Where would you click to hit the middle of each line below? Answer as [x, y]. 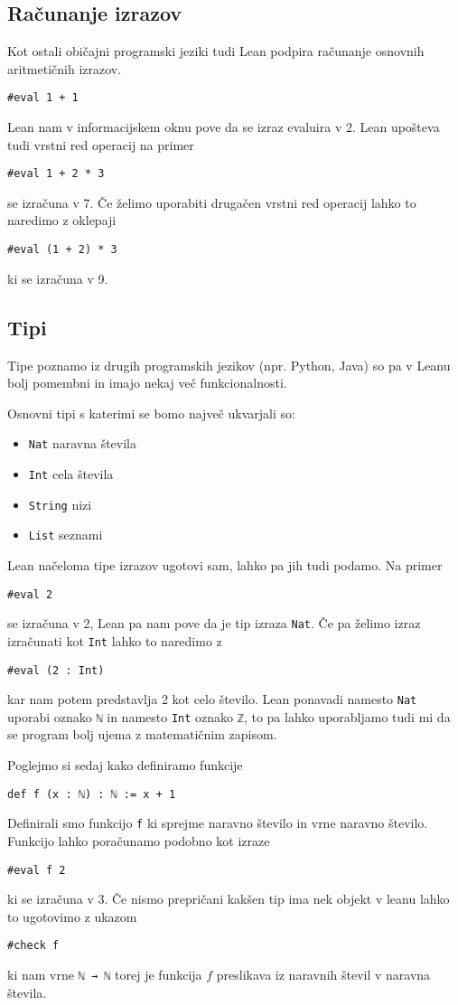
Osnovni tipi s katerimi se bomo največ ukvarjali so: [151, 413]
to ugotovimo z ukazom [72, 916]
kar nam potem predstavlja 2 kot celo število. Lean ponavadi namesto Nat [212, 699]
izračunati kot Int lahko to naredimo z [115, 640]
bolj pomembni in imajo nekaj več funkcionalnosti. [147, 383]
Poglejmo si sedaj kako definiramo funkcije [125, 765]
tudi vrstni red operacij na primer [101, 144]
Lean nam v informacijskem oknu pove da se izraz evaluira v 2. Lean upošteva [224, 127]
